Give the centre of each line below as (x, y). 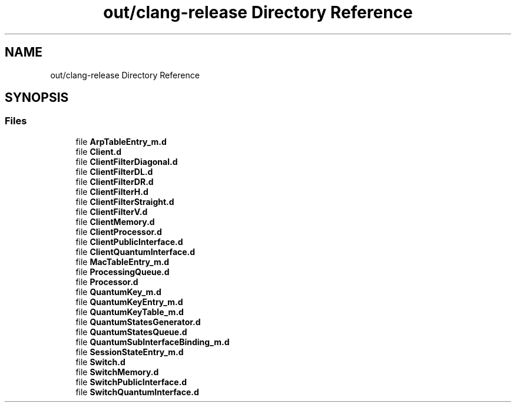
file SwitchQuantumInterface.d (137, 392)
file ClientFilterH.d (112, 191)
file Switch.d (100, 362)
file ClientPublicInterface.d (129, 241)
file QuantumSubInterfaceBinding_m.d (153, 342)
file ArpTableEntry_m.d (121, 141)
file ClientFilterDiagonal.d (127, 161)
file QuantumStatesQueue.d (131, 332)
